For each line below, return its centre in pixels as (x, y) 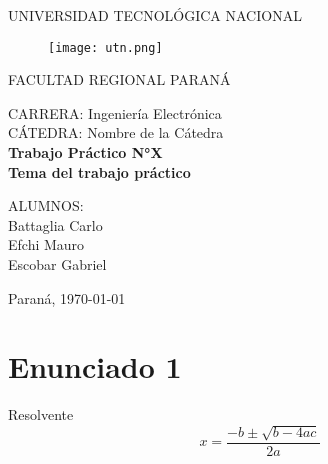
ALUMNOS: (46, 205)
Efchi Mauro (46, 244)
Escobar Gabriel (57, 264)
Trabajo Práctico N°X (85, 152)
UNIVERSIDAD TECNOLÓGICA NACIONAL (155, 15)
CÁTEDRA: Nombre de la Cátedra (116, 132)
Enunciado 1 (95, 366)
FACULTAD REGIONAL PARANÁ (119, 79)
